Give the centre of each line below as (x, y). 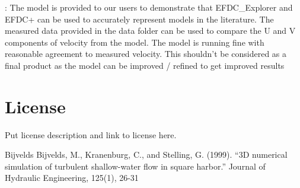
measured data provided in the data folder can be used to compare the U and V (150, 31)
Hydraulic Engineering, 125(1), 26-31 (72, 178)
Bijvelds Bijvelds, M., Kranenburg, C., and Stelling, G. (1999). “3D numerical (146, 154)
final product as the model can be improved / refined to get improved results (145, 65)
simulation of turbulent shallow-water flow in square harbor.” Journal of (135, 166)
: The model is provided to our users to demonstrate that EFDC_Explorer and (149, 7)
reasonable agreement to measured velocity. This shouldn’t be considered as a (146, 54)
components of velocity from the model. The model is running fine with (135, 42)
